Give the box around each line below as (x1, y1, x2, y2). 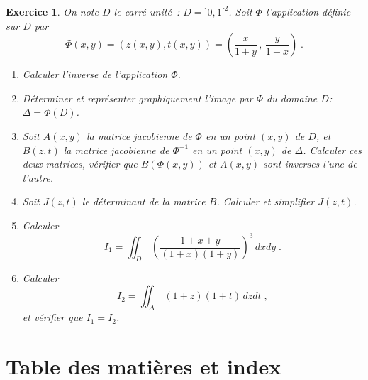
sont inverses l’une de (263, 156, 357, 171)
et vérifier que (22, 310, 83, 325)
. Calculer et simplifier (216, 194, 315, 209)
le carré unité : (113, 4, 180, 18)
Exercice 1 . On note (6, 4, 99, 18)
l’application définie (265, 4, 351, 18)
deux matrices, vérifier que (22, 156, 138, 171)
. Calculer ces (303, 142, 362, 157)
